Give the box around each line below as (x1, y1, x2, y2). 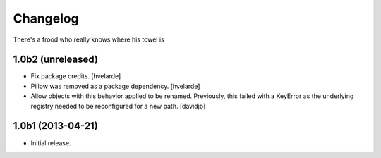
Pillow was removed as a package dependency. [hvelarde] (30, 82, 200, 90)
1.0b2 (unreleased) (13, 54, 99, 66)
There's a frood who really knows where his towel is (13, 35, 165, 44)
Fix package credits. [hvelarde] (30, 72, 121, 80)
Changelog (13, 11, 79, 26)
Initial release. (30, 138, 71, 147)
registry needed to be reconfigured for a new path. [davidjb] (30, 102, 206, 110)
